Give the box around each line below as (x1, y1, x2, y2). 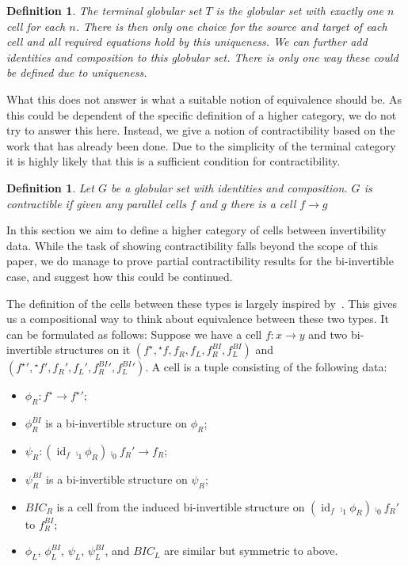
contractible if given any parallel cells (6, 195, 186, 211)
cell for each (6, 17, 66, 34)
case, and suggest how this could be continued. (6, 268, 233, 284)
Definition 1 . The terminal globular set (6, 2, 202, 18)
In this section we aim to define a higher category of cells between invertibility (6, 222, 387, 238)
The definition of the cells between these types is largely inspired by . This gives (6, 294, 397, 311)
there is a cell (230, 195, 296, 211)
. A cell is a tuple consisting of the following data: (145, 359, 387, 375)
